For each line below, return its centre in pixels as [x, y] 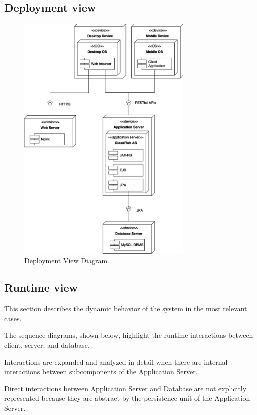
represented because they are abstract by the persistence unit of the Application [127, 398]
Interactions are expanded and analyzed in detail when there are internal [116, 362]
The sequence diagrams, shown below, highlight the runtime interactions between [129, 335]
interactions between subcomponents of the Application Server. [101, 372]
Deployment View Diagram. [67, 260]
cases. [13, 318]
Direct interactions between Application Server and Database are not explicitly [125, 388]
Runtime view [41, 287]
